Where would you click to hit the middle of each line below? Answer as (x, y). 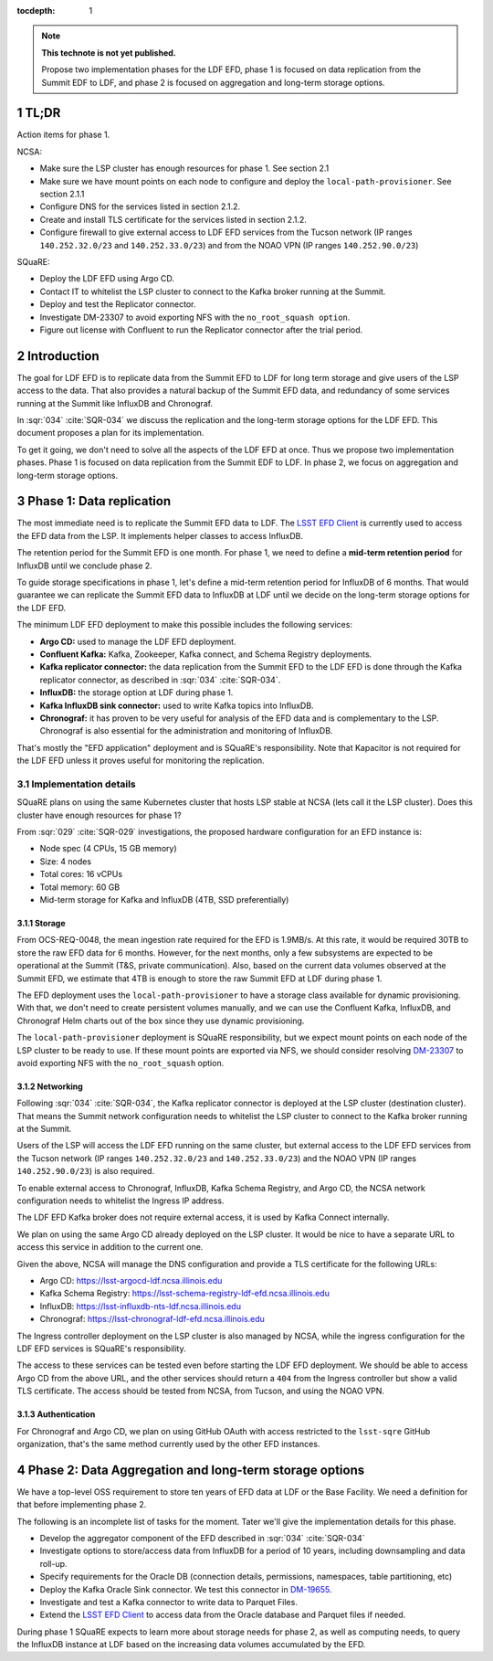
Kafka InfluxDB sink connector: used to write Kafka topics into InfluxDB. (177, 705)
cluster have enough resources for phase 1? (99, 815)
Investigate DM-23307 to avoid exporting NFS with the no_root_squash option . (195, 317)
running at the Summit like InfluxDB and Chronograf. (115, 403)
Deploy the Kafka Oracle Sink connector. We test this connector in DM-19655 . (186, 1589)
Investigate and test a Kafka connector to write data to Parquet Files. (169, 1602)
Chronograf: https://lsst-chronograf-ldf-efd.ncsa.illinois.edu (152, 1319)
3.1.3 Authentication (56, 1414)
